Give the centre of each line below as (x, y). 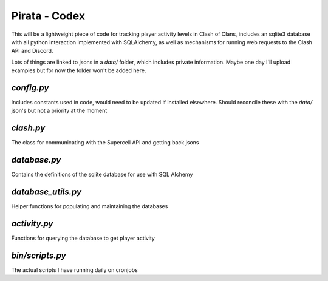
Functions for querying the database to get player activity (83, 238)
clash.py (28, 128)
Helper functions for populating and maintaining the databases (90, 206)
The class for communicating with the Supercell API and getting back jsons (105, 143)
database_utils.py (46, 192)
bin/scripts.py (39, 255)
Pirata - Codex (48, 16)
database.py (36, 160)
